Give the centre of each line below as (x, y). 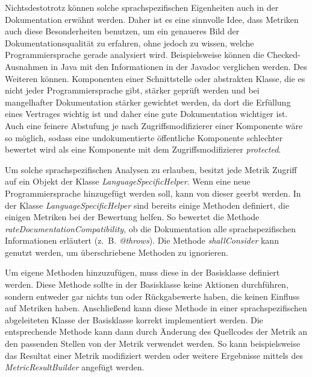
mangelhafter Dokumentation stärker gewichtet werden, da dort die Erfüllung (148, 102)
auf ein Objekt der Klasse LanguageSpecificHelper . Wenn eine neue (128, 181)
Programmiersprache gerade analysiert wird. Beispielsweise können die (135, 55)
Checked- (284, 55)
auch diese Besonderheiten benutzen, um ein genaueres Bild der (122, 31)
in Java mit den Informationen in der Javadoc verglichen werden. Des (179, 66)
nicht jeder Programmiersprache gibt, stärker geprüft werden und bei (132, 90)
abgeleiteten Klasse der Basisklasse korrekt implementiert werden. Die (134, 319)
